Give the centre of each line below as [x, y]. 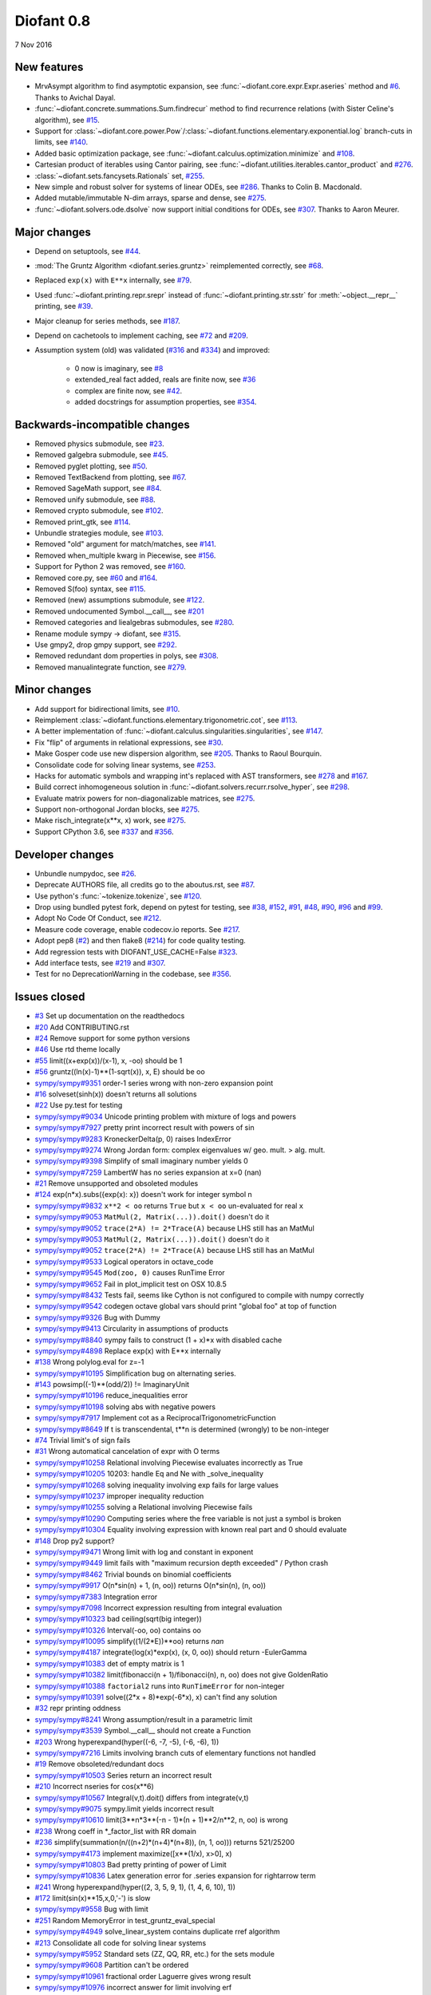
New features [49, 67]
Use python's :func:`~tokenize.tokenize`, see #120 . [119, 896]
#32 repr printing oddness [78, 1709]
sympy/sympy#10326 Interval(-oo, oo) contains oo [118, 1630]
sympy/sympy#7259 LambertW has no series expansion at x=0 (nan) [148, 1172]
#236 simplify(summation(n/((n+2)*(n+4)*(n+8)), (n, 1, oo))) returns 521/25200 [165, 1843]
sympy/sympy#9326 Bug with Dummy [98, 1317]
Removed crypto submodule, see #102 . [99, 511]
